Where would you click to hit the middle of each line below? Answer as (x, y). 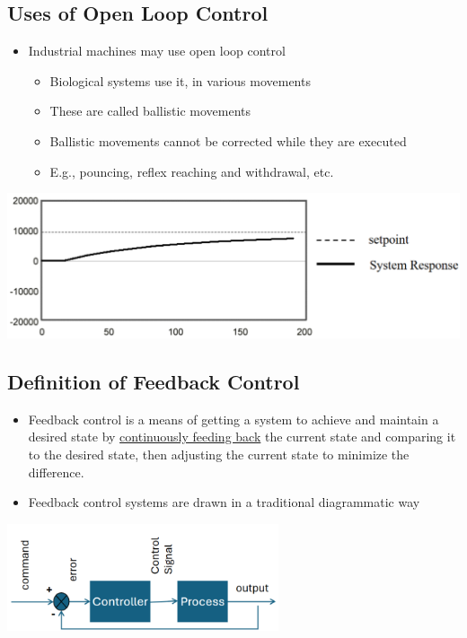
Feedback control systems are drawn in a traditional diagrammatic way (224, 502)
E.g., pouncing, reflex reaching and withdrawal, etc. (192, 171)
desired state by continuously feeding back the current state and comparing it (242, 437)
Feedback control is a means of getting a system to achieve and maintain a (233, 419)
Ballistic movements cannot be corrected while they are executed (228, 140)
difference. (56, 472)
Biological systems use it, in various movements (180, 80)
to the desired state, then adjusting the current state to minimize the (219, 454)
